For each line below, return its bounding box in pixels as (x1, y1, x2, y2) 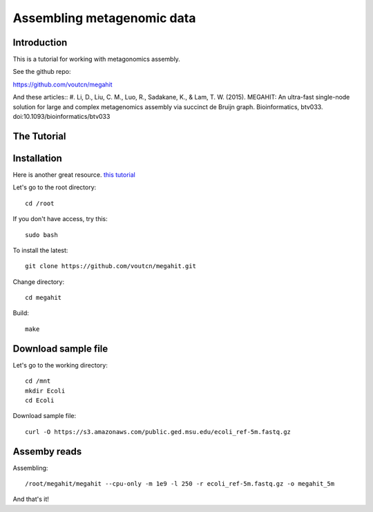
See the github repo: (12, 68, 72, 76)
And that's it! (12, 495, 50, 504)
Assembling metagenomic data (12, 10, 196, 26)
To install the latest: (12, 246, 68, 254)
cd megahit (25, 294, 62, 302)
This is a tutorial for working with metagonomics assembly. (12, 55, 181, 64)
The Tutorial (12, 130, 66, 142)
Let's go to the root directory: (12, 183, 97, 191)
